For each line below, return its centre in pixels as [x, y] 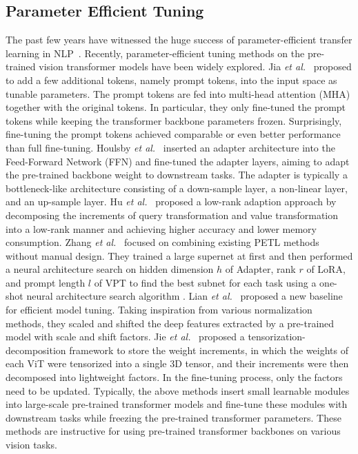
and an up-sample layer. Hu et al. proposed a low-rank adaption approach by [171, 202]
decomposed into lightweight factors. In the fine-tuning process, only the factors [174, 377]
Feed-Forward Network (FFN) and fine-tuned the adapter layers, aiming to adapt [178, 161]
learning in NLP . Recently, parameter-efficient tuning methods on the [155, 53]
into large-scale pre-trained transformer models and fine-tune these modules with [177, 404]
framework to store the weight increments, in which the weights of [209, 350]
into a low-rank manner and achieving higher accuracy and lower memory [161, 228]
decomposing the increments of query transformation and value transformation [172, 215]
